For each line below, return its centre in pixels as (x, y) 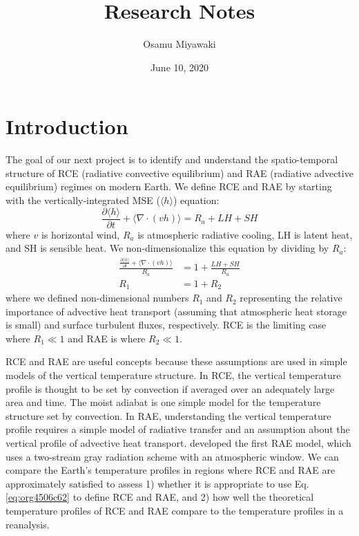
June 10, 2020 (179, 67)
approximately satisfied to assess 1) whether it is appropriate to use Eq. (157, 483)
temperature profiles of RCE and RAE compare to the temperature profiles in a (175, 510)
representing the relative (291, 298)
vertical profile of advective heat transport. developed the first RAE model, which (178, 443)
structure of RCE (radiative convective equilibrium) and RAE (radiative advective (179, 173)
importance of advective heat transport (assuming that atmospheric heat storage (176, 311)
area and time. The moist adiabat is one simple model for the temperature (163, 402)
